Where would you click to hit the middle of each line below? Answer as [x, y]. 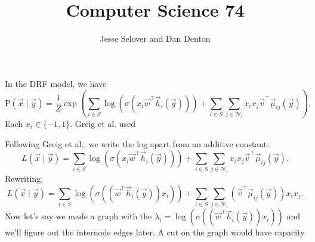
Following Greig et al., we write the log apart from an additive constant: [137, 143]
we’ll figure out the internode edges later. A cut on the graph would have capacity [155, 232]
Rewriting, [24, 179]
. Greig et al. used [103, 123]
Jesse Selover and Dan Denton [155, 38]
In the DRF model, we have [56, 83]
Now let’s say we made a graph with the [78, 216]
